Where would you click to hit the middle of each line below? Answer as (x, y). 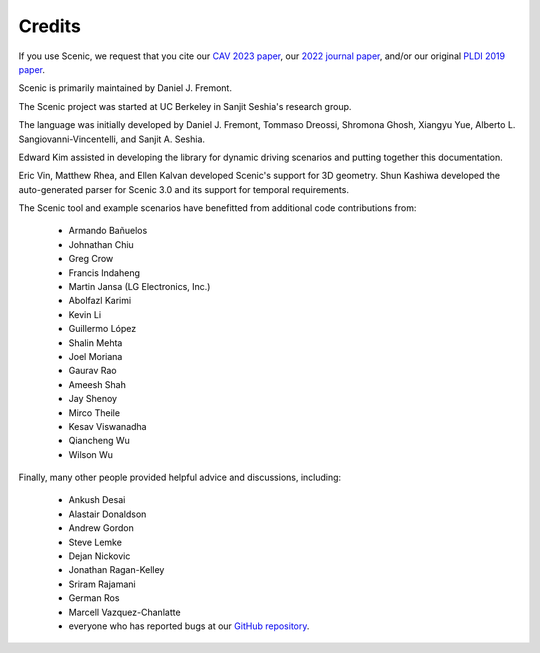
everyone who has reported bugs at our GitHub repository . (189, 626)
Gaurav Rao (92, 371)
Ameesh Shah (97, 384)
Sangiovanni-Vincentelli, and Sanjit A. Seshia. (111, 139)
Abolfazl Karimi (100, 301)
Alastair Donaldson (107, 514)
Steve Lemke (95, 542)
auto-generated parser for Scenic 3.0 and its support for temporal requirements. (184, 189)
